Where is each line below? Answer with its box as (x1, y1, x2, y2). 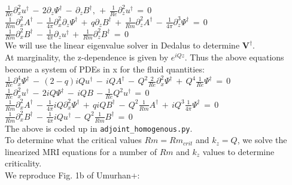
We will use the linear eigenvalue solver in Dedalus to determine (5, 39, 240, 51)
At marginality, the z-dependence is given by (5, 51, 169, 63)
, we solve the (237, 134, 287, 146)
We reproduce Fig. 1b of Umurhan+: (5, 169, 140, 181)
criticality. (5, 157, 42, 169)
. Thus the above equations (184, 51, 284, 63)
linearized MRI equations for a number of (5, 145, 157, 157)
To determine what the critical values (5, 134, 142, 146)
